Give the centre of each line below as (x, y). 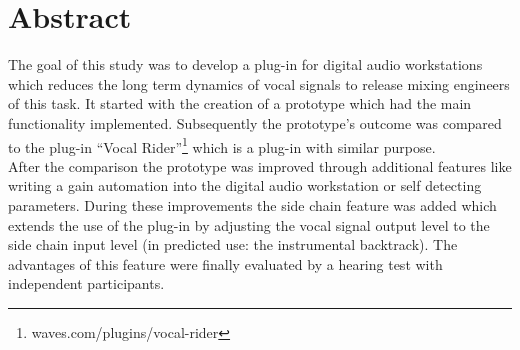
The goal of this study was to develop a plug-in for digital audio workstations (245, 64)
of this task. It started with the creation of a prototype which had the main (240, 103)
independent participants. (86, 283)
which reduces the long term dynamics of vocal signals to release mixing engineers (259, 83)
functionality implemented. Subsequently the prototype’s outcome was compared (255, 122)
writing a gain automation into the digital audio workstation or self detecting (245, 185)
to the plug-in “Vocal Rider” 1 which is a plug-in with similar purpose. (222, 145)
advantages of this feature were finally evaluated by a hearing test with (225, 263)
